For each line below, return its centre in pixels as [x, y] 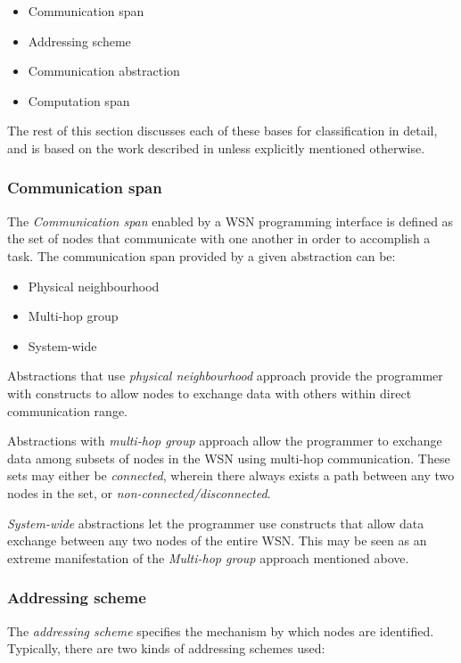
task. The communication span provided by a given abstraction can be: [202, 255]
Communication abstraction [104, 71]
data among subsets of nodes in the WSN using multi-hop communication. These [229, 458]
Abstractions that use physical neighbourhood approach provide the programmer [225, 376]
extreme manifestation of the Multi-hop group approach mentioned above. [208, 557]
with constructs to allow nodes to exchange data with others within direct [210, 393]
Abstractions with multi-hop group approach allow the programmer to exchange [225, 441]
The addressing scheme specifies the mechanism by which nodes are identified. [221, 630]
